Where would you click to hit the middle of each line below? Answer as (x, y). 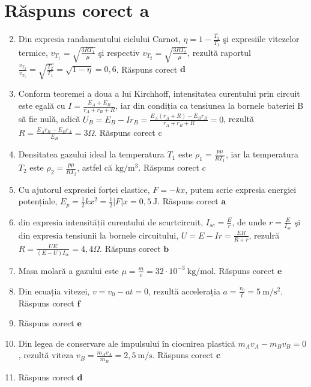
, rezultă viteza (46, 355)
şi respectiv (119, 52)
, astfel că (95, 167)
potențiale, (38, 201)
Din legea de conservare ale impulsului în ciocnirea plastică (127, 343)
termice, (33, 52)
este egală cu (42, 105)
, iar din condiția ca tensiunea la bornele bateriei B (210, 105)
